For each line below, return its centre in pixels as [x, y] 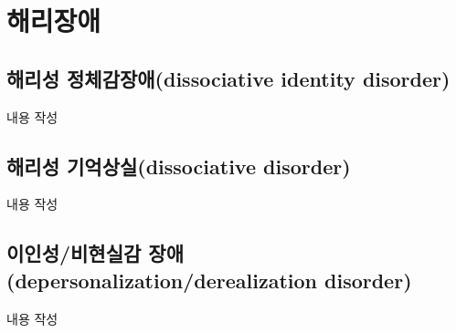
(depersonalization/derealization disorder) [209, 280]
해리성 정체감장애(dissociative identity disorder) [228, 78]
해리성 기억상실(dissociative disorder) [179, 166]
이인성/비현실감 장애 [95, 253]
